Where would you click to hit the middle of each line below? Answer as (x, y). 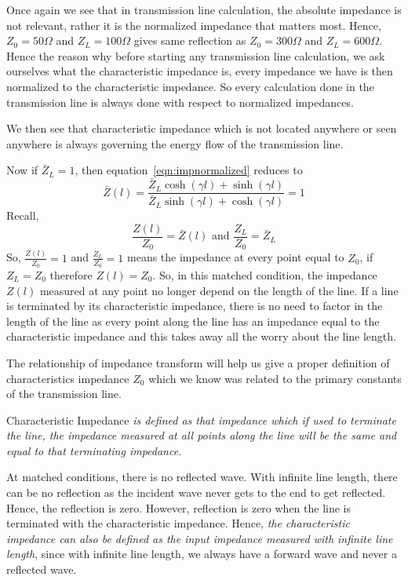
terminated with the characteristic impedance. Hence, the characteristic (178, 523)
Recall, (23, 215)
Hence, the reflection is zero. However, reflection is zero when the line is (179, 507)
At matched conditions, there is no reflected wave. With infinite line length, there (202, 477)
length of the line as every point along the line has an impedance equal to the (193, 321)
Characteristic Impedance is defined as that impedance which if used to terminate (201, 419)
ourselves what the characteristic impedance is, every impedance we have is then (200, 71)
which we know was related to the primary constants (275, 378)
